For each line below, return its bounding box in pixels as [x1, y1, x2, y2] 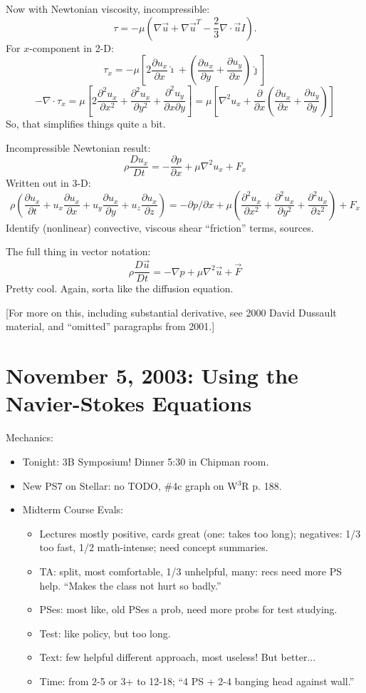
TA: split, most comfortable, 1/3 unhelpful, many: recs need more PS [39, 563, 343, 578]
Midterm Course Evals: [22, 502, 124, 517]
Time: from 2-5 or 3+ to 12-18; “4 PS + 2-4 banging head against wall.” [39, 673, 355, 688]
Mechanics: [6, 430, 53, 445]
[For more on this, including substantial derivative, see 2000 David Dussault [6, 304, 337, 319]
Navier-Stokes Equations [6, 389, 252, 418]
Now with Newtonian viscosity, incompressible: [6, 1, 210, 16]
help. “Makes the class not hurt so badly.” [39, 577, 221, 592]
